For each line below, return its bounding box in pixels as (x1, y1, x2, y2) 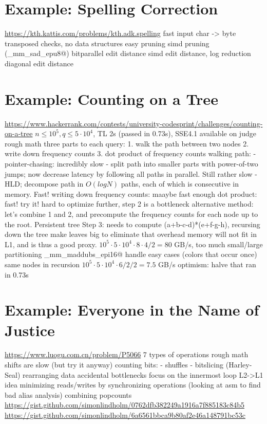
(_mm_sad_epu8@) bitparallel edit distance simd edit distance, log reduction (5, 48, 251, 59)
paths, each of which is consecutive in (121, 178, 239, 189)
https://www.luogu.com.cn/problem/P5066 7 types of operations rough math (5, 349, 249, 360)
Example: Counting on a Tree (5, 88, 218, 109)
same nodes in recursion (5, 259, 80, 269)
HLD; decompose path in (5, 178, 84, 189)
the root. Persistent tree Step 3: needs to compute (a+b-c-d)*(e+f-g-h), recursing (5, 218, 260, 229)
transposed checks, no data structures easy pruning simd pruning (5, 38, 209, 48)
